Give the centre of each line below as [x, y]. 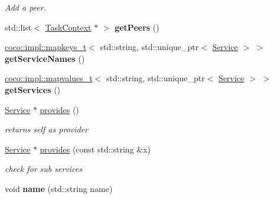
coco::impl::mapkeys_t [46, 47]
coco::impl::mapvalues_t [49, 78]
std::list [18, 27]
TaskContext [68, 27]
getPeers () [137, 27]
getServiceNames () [45, 58]
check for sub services [43, 169]
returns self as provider [47, 129]
